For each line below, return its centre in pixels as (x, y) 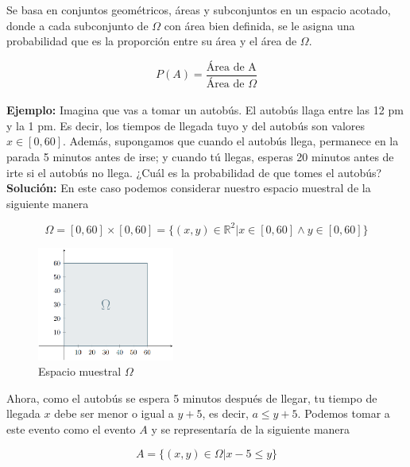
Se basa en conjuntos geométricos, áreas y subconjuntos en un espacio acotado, (199, 10)
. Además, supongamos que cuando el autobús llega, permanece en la (231, 141)
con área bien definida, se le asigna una (259, 25)
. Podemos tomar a (344, 413)
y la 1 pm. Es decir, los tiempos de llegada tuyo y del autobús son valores (186, 125)
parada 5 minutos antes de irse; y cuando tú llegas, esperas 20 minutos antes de (200, 157)
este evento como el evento (71, 428)
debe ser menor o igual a (114, 413)
